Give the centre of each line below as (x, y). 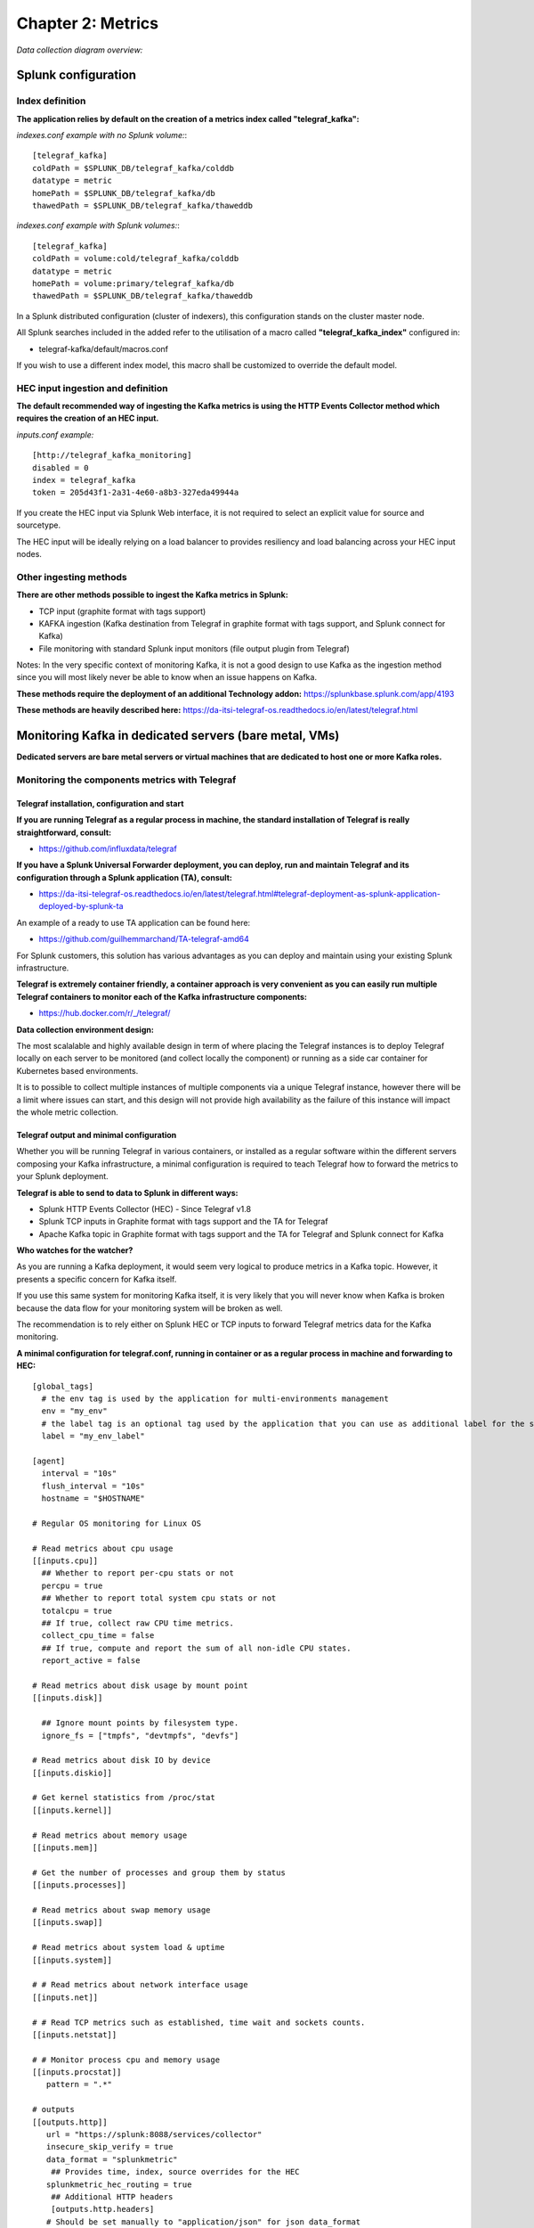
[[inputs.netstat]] (75, 2035)
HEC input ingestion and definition (92, 388)
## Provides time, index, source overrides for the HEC (175, 2172)
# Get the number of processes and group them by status (159, 1872)
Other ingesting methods (72, 577)
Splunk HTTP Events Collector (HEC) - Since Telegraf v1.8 (145, 1208)
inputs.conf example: (55, 434)
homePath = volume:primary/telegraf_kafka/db (133, 284)
